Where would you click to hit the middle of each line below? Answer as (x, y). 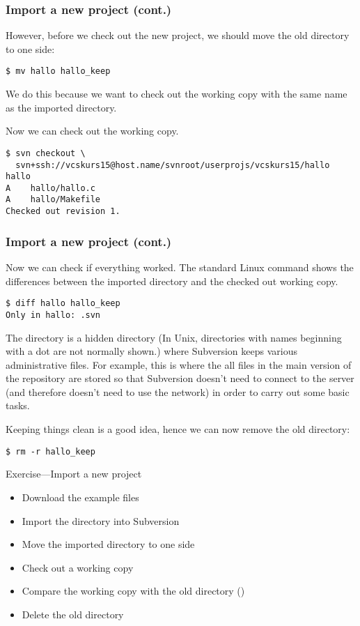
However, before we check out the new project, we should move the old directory (178, 35)
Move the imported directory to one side (108, 544)
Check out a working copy (78, 567)
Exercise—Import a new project (74, 474)
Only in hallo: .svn (53, 315)
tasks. (18, 405)
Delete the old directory (73, 614)
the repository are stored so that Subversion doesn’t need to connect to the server (180, 378)
